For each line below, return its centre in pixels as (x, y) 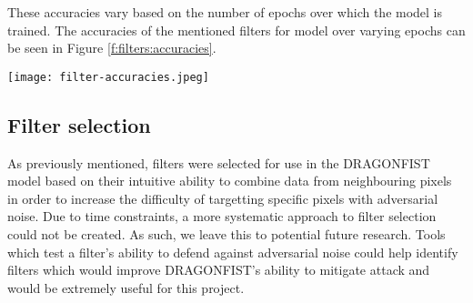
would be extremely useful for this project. (126, 287)
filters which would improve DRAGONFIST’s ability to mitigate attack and (219, 270)
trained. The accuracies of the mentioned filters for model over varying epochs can (236, 30)
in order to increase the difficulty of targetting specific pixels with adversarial (223, 198)
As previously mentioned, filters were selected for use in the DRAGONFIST (219, 162)
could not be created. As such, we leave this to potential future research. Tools (226, 234)
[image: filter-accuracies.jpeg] (108, 77)
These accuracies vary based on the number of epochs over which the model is (225, 12)
